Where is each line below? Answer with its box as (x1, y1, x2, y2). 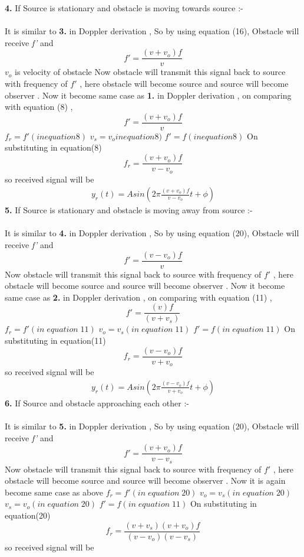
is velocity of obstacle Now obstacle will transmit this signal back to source (15, 66, 286, 78)
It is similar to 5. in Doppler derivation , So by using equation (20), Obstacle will (5, 420, 299, 432)
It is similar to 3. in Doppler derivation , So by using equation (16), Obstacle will (5, 25, 299, 37)
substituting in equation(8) (5, 141, 102, 154)
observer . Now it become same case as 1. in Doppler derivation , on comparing (5, 89, 292, 101)
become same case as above (5, 486, 103, 498)
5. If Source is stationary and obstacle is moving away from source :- (5, 204, 253, 216)
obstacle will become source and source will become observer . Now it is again (5, 474, 286, 487)
